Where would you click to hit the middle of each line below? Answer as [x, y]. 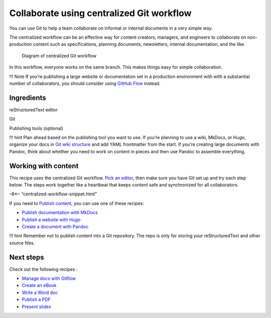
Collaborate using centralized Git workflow [100, 13]
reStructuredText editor [33, 110]
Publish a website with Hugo [51, 220]
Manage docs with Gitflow [49, 278]
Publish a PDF [36, 299]
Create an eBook [39, 285]
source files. [22, 243]
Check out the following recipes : [43, 269]
